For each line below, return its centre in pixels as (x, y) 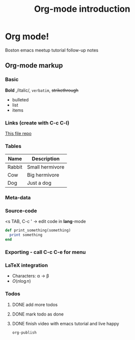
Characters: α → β (31, 276)
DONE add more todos (35, 304)
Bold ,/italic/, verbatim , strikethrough (42, 90)
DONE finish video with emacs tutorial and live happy (66, 323)
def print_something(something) (38, 231)
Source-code (21, 211)
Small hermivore (45, 167)
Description (45, 159)
